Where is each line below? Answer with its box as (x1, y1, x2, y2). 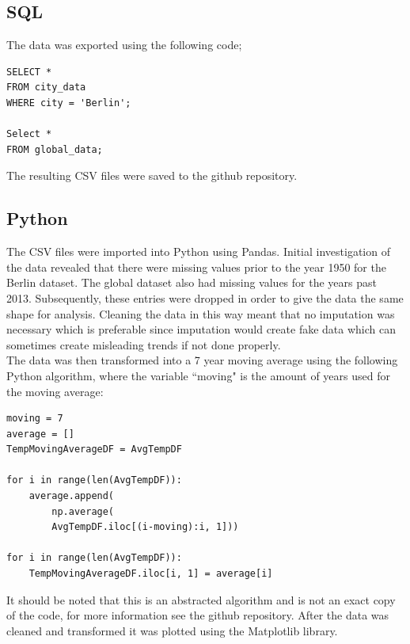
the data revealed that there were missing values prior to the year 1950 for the (6, 258, 386, 275)
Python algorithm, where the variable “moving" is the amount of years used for (6, 367, 390, 383)
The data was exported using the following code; (6, 36, 242, 53)
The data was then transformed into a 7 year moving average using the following (6, 352, 398, 368)
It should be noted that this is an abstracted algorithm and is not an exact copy (6, 591, 396, 608)
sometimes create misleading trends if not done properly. (6, 336, 281, 352)
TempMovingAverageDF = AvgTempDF (6, 444, 182, 455)
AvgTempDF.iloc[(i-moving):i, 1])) (51, 521, 239, 533)
